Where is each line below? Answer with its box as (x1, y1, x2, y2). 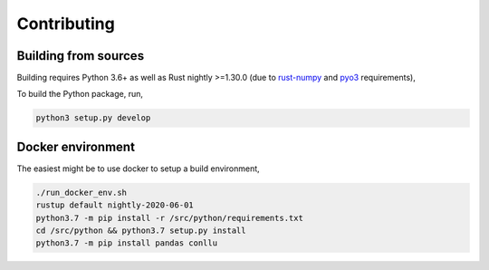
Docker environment (16, 139, 136, 154)
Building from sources (16, 48, 145, 63)
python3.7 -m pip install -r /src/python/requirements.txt (35, 213, 303, 223)
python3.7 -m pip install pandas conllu (35, 238, 217, 248)
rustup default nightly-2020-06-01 (35, 200, 194, 210)
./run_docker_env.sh (35, 187, 127, 198)
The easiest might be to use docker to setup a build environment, (16, 163, 260, 174)
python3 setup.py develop (35, 113, 151, 123)
